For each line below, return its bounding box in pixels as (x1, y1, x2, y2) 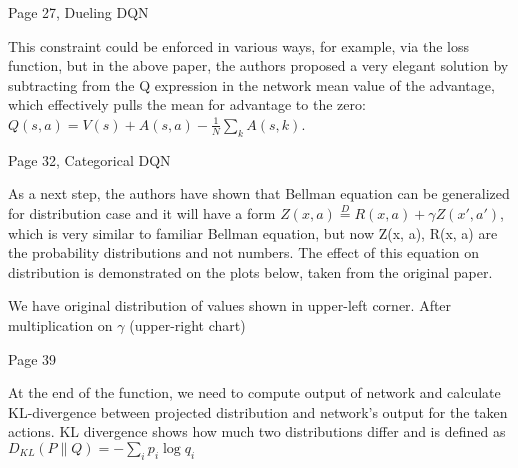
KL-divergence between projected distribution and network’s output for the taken (8, 401, 508, 422)
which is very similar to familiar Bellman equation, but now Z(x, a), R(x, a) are (8, 222, 498, 243)
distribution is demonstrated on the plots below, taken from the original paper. (8, 261, 493, 282)
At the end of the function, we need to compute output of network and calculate (8, 382, 501, 403)
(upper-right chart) (129, 314, 246, 335)
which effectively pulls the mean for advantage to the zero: (8, 94, 366, 115)
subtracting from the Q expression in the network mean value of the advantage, (8, 74, 495, 95)
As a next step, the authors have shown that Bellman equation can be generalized (8, 183, 510, 204)
